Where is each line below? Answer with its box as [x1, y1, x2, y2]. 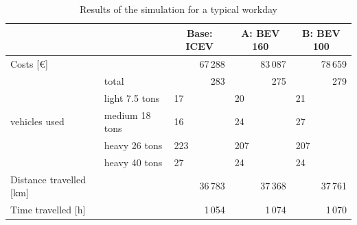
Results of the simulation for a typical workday [80, 2, 277, 16]
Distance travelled [10, 172, 86, 186]
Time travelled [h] [10, 202, 86, 217]
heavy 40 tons [104, 155, 163, 169]
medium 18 [104, 107, 151, 122]
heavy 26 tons [104, 138, 163, 152]
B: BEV [302, 25, 341, 40]
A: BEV [241, 25, 280, 40]
